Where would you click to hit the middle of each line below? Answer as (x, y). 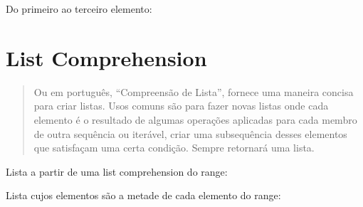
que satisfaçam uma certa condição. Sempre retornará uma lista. (174, 148)
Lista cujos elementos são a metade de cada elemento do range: (143, 195)
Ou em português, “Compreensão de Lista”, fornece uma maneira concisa (194, 91)
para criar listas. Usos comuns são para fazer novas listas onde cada (181, 106)
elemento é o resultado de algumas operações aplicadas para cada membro (195, 119)
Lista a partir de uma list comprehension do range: (117, 171)
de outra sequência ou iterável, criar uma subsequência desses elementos (190, 133)
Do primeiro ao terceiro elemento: (79, 9)
